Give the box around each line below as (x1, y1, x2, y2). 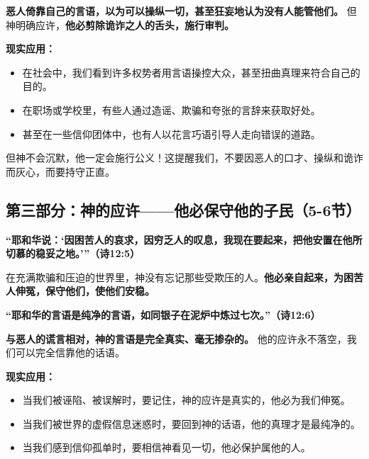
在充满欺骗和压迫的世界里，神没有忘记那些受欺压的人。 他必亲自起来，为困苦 (6, 269, 363, 284)
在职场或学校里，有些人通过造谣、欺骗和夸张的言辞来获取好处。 (22, 102, 321, 117)
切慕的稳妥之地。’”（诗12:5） (6, 246, 140, 261)
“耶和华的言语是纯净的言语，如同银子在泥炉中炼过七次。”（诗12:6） (6, 307, 321, 322)
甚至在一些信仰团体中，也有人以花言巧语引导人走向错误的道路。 (22, 126, 321, 141)
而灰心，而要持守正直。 (6, 164, 115, 178)
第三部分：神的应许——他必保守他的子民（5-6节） (6, 198, 361, 220)
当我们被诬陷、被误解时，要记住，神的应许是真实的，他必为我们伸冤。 (22, 392, 351, 407)
